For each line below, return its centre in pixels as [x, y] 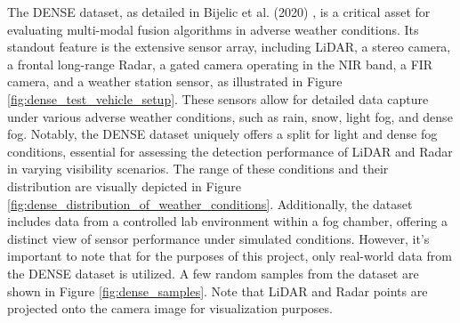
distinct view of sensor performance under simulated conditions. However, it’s [218, 238]
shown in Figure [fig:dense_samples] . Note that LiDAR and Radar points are [218, 291]
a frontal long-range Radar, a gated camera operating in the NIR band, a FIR [220, 64]
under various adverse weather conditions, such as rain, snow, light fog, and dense [230, 116]
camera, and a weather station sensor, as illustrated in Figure [175, 81]
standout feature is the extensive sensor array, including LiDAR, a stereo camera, [229, 47]
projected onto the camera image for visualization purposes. [170, 308]
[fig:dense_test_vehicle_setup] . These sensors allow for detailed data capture [218, 98]
